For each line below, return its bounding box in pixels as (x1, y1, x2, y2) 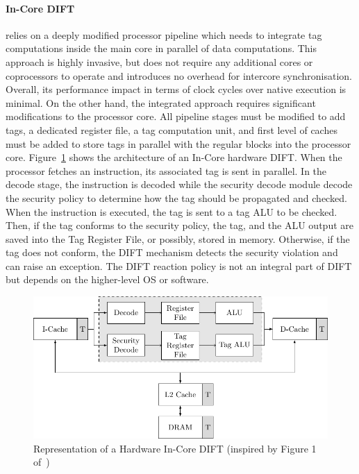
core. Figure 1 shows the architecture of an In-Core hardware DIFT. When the (6, 150, 342, 164)
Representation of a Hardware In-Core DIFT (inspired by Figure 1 (33, 441, 317, 455)
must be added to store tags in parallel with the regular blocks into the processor (6, 136, 351, 151)
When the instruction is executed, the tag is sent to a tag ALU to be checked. (6, 204, 337, 219)
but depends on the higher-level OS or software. (6, 272, 209, 287)
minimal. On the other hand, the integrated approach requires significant (6, 95, 316, 110)
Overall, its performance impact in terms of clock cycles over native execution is (6, 82, 347, 96)
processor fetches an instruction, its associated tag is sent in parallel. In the (6, 163, 327, 178)
